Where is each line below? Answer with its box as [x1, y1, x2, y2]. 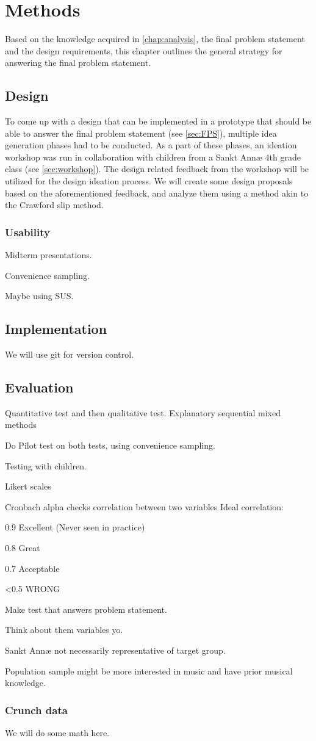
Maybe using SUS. [5, 289, 74, 302]
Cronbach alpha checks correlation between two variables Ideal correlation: [5, 500, 284, 513]
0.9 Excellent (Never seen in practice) [5, 521, 145, 533]
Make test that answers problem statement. [5, 602, 167, 615]
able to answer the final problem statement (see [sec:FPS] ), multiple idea [5, 126, 277, 139]
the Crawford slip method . [5, 198, 104, 211]
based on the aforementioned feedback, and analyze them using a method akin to [5, 186, 309, 199]
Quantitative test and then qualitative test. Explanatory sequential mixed [5, 406, 281, 419]
